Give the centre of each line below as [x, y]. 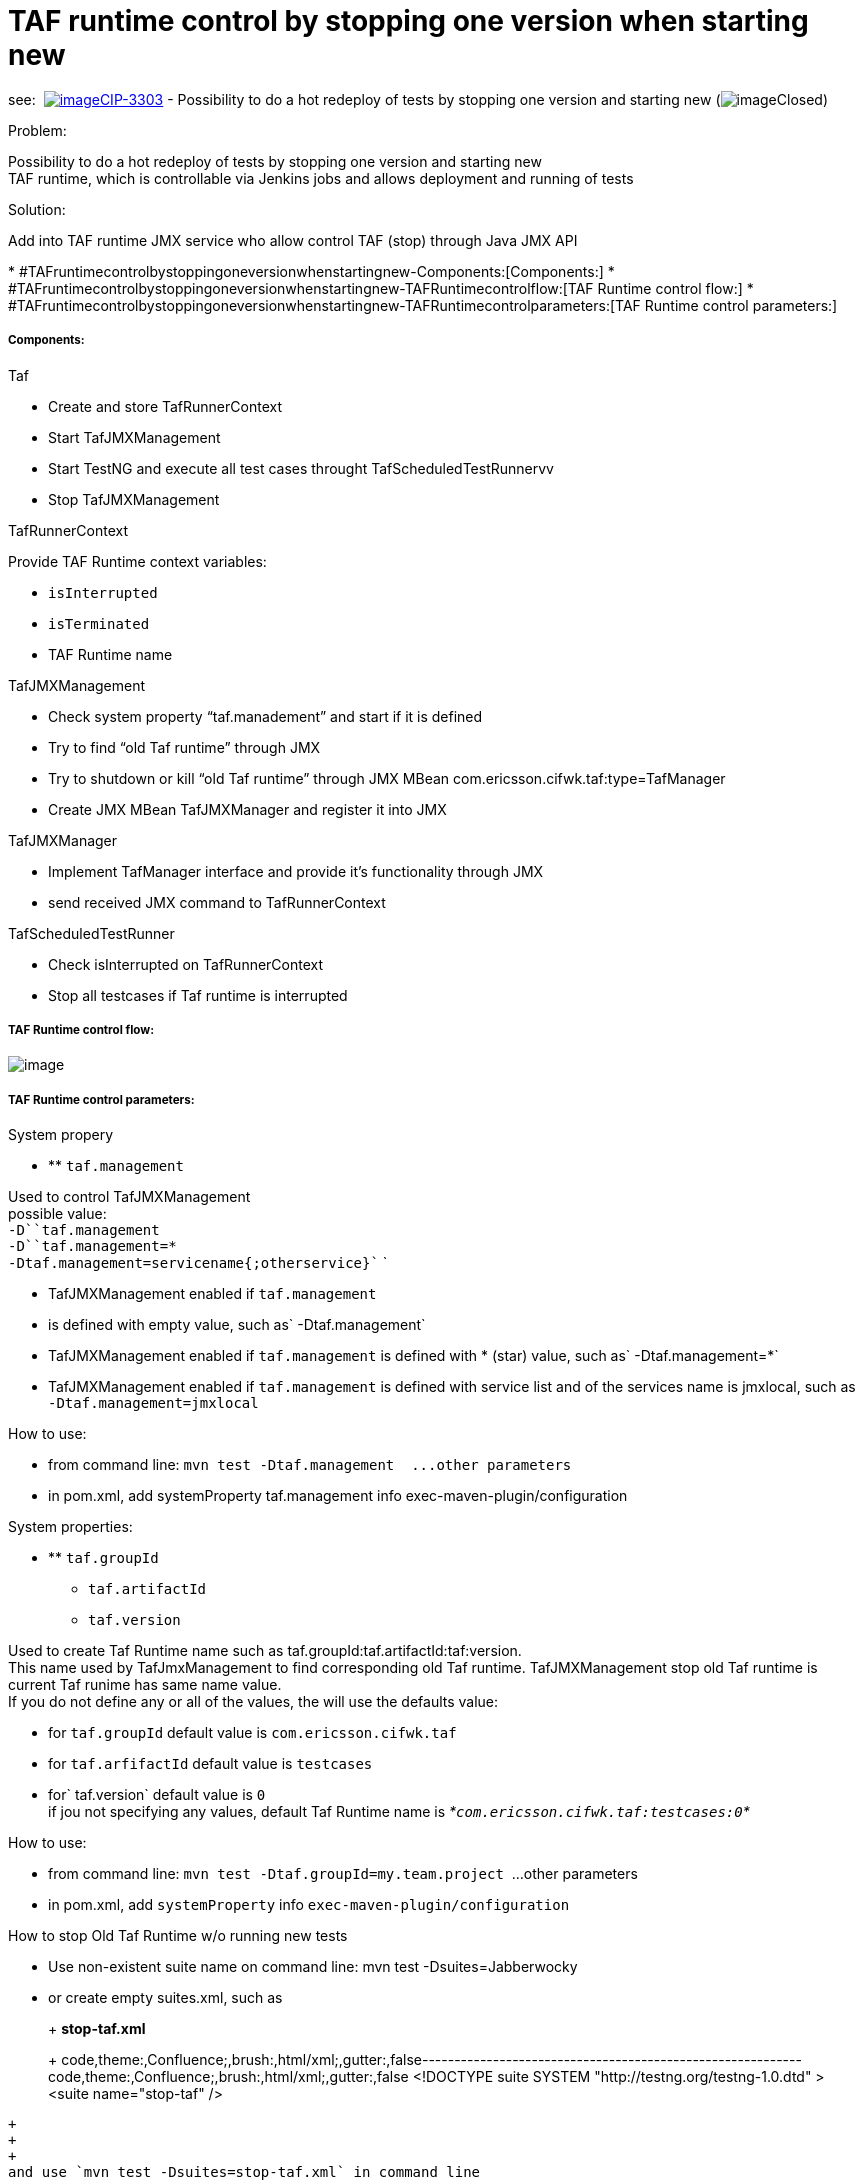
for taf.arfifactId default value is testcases [210, 1764]
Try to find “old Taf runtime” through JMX [184, 747]
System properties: [70, 1527]
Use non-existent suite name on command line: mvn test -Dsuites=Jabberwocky [313, 1967]
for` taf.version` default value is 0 [157, 1795]
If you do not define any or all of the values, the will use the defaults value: [253, 1702]
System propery [61, 1135]
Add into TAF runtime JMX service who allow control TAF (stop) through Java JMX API [293, 240]
